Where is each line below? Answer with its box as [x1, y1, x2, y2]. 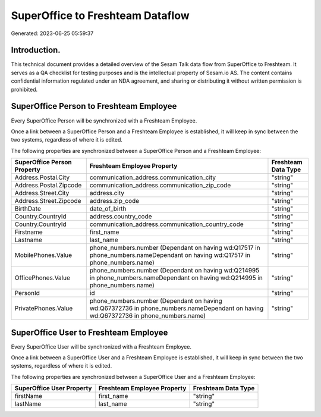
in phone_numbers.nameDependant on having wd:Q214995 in [89, 274, 263, 282]
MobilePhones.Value [14, 251, 73, 259]
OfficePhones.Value [14, 274, 71, 282]
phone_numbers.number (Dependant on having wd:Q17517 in [89, 244, 261, 252]
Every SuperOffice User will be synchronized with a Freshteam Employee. [11, 343, 191, 350]
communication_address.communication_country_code [89, 220, 244, 228]
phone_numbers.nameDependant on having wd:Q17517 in [89, 251, 251, 259]
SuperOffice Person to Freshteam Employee [11, 101, 177, 111]
